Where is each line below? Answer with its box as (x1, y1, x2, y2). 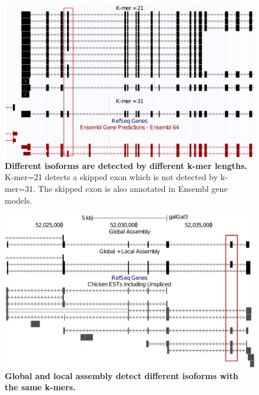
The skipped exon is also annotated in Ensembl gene (38, 182, 228, 194)
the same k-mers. (5, 381, 76, 393)
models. (5, 194, 32, 206)
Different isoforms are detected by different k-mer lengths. (5, 159, 247, 171)
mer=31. (5, 182, 36, 194)
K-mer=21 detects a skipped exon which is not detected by (5, 171, 218, 183)
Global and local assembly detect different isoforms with (5, 369, 238, 381)
